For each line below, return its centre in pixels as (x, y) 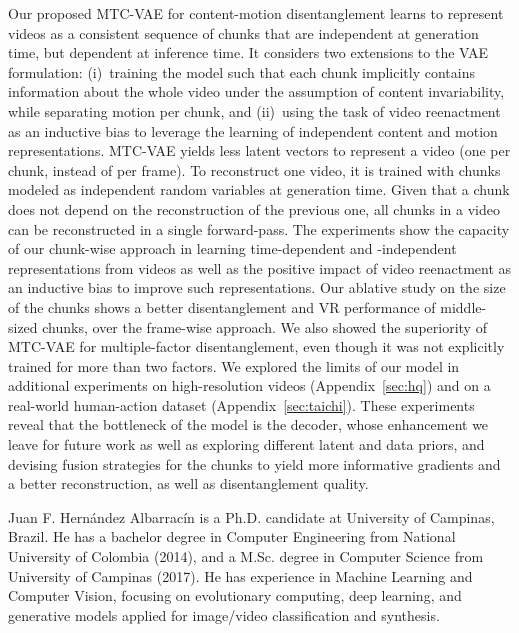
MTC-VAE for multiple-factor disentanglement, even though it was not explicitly (256, 346)
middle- (463, 306)
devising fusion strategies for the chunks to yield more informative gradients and (254, 463)
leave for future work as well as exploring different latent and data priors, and (246, 444)
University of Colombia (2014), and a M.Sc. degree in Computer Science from (246, 556)
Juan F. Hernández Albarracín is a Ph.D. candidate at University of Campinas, (251, 516)
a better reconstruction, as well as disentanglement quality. (188, 483)
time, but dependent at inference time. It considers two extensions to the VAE (248, 52)
